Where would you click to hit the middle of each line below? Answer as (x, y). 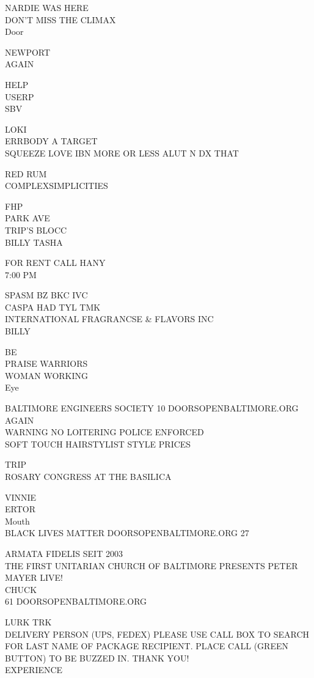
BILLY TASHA (34, 242)
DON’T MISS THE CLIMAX (60, 19)
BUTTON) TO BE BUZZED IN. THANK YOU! (97, 658)
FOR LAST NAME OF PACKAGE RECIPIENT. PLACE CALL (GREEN (147, 646)
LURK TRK (28, 621)
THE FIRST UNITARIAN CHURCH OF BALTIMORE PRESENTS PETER (152, 565)
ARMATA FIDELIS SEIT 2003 (64, 553)
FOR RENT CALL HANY (55, 263)
